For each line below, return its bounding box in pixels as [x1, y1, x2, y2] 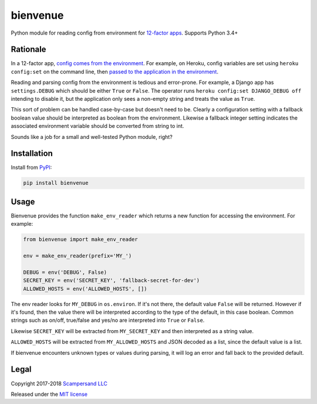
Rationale [11, 45, 46, 55]
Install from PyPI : [11, 164, 52, 171]
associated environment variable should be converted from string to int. [11, 123, 184, 130]
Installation [11, 148, 53, 158]
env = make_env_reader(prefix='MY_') [23, 253, 132, 259]
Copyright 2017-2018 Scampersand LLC [11, 380, 108, 387]
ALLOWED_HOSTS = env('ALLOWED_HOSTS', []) [23, 285, 147, 292]
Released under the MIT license [11, 391, 88, 398]
